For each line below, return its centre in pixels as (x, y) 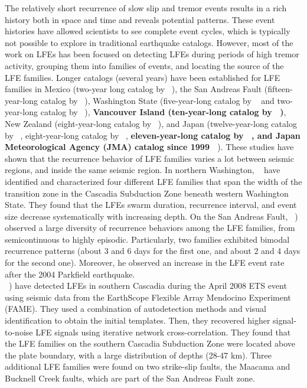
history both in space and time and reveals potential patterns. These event (140, 19)
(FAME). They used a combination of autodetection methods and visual (135, 309)
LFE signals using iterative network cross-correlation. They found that (163, 332)
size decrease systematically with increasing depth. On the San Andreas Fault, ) (151, 216)
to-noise (19, 332)
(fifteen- (278, 89)
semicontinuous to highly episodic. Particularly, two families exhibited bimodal (147, 239)
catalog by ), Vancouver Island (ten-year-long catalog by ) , (163, 112)
